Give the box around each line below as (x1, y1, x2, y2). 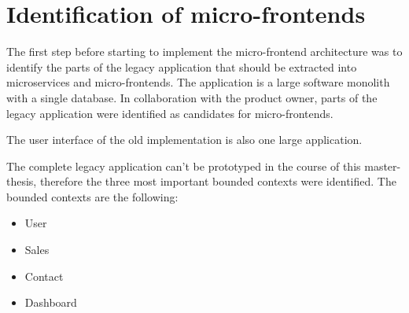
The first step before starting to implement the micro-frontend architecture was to (6, 43, 403, 60)
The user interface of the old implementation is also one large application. (6, 131, 363, 148)
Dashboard (24, 294, 77, 311)
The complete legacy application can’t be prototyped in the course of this (6, 157, 361, 174)
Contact (24, 267, 64, 284)
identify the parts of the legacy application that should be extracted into (6, 58, 357, 75)
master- (364, 157, 401, 174)
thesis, (6, 173, 37, 190)
